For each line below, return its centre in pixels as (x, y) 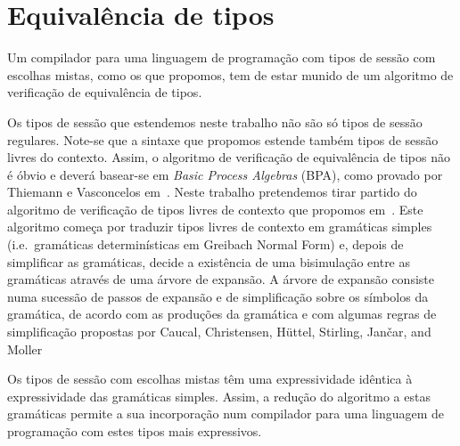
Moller (25, 349)
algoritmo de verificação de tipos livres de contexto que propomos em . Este (215, 209)
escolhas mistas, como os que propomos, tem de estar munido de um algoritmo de (230, 74)
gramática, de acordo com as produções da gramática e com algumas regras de (222, 314)
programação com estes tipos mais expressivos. (135, 431)
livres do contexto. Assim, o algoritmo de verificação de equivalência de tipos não (229, 157)
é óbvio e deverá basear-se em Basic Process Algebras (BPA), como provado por (225, 174)
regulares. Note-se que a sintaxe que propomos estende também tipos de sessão (223, 139)
